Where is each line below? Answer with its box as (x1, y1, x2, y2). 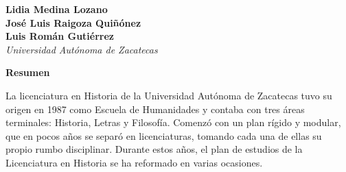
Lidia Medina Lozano (5, 2, 108, 16)
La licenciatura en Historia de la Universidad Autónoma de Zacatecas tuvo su (5, 88, 332, 102)
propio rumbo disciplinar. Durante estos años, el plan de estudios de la (5, 142, 303, 156)
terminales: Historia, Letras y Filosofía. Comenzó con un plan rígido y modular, (5, 115, 341, 130)
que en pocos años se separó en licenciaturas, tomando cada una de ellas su (5, 128, 322, 143)
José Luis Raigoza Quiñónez (5, 15, 141, 29)
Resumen (5, 65, 50, 79)
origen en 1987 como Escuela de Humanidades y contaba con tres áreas (5, 101, 305, 116)
